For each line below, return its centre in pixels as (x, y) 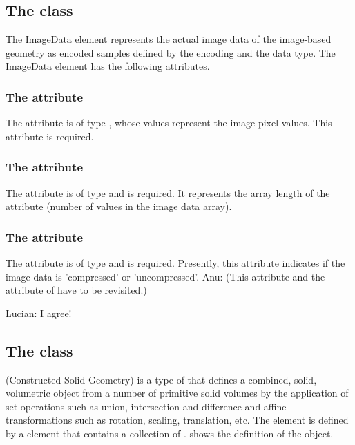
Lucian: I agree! (39, 313)
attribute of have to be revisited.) (76, 290)
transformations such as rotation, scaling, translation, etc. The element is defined (177, 420)
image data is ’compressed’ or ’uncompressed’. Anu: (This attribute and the (165, 276)
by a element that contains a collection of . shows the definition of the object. (170, 433)
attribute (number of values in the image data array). (119, 206)
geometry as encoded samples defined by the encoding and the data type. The (171, 52)
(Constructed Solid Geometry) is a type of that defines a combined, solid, (161, 379)
